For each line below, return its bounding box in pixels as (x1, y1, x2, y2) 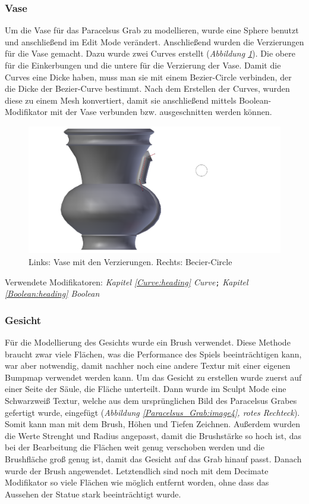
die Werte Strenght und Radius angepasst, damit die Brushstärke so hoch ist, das (5, 429, 301, 441)
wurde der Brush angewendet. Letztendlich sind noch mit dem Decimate (5, 464, 269, 477)
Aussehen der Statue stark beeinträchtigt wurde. (5, 487, 181, 500)
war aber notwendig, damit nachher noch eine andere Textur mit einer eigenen (5, 359, 291, 372)
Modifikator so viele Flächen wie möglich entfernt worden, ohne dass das (5, 476, 269, 489)
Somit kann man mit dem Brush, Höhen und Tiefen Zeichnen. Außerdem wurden (5, 418, 301, 430)
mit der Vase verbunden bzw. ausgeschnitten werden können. (50, 105, 272, 118)
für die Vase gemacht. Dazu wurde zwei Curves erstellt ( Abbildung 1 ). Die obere (5, 47, 295, 60)
